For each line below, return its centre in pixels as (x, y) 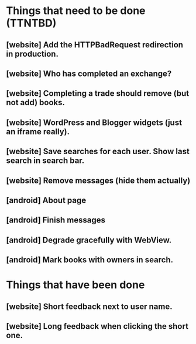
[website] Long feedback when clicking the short (97, 326)
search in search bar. (45, 161)
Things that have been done (75, 285)
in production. (32, 54)
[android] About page (46, 200)
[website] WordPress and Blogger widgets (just (94, 122)
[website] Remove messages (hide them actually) (98, 180)
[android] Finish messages (56, 220)
